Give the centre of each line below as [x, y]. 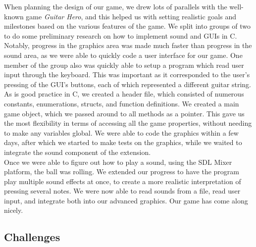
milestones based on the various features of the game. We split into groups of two [128, 26]
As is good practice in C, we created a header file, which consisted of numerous [124, 94]
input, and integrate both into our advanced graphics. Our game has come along [126, 200]
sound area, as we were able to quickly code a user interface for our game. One [123, 55]
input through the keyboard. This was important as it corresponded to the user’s [127, 74]
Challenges [32, 237]
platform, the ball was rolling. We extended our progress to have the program [122, 172]
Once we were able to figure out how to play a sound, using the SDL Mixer [118, 162]
